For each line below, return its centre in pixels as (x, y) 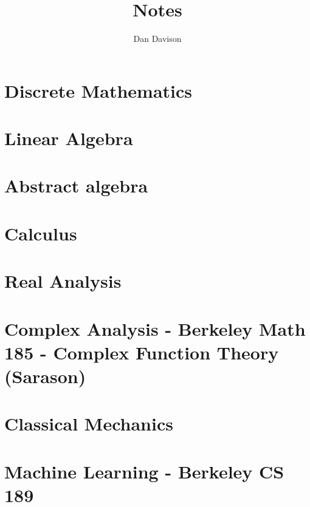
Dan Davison (157, 39)
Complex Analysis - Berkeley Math (155, 328)
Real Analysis (63, 281)
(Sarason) (45, 376)
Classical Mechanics (89, 424)
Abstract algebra (76, 185)
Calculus (41, 233)
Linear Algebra (69, 138)
